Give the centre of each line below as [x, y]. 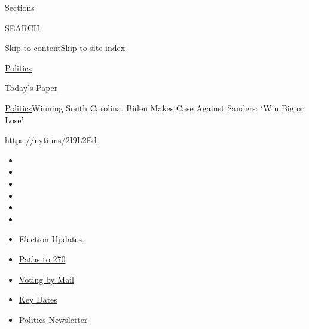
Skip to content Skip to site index [65, 48]
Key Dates [38, 299]
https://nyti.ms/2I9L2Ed [51, 140]
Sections [20, 7]
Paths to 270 [42, 259]
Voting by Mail [46, 279]
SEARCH [22, 27]
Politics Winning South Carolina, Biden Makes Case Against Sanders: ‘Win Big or [154, 108]
